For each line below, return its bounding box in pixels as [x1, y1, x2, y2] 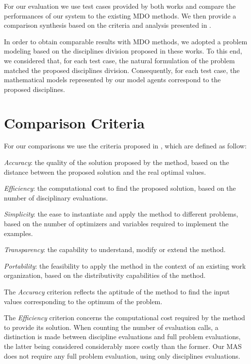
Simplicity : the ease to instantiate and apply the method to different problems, [4, 209, 238, 219]
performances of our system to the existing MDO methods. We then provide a [4, 10, 236, 20]
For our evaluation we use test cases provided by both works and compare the [4, 1, 236, 11]
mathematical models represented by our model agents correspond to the [4, 74, 221, 85]
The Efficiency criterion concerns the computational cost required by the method [4, 312, 245, 323]
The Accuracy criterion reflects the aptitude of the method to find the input [4, 287, 230, 296]
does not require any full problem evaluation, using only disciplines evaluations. [4, 350, 240, 361]
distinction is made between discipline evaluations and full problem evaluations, [4, 331, 241, 342]
